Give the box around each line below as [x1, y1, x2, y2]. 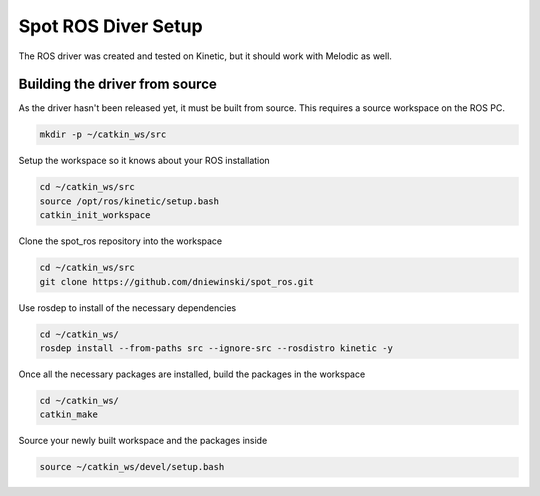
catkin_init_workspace [39, 210, 151, 221]
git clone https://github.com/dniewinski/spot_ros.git [39, 276, 314, 287]
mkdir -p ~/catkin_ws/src [39, 129, 167, 140]
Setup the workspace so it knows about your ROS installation [18, 155, 270, 167]
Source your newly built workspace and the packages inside [18, 435, 268, 447]
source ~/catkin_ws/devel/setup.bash [39, 461, 225, 473]
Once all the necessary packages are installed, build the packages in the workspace [18, 368, 366, 380]
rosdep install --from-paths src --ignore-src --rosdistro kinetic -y [39, 342, 394, 354]
